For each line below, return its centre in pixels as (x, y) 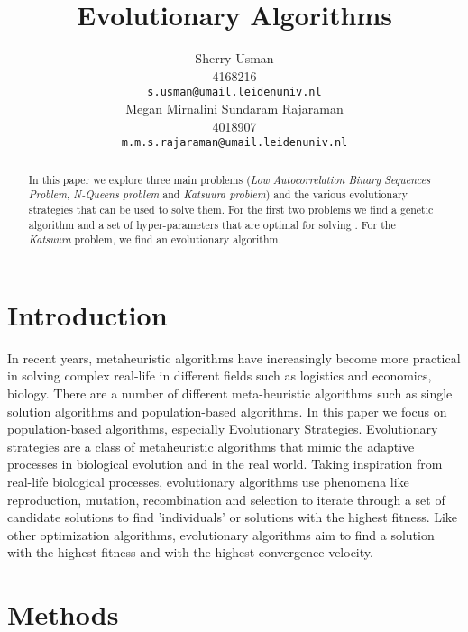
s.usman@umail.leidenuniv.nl (234, 92)
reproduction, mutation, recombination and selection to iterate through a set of (226, 499)
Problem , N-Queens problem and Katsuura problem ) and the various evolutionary (218, 194)
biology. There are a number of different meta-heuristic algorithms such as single (230, 394)
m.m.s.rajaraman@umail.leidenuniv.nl (234, 143)
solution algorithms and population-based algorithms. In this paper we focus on (227, 411)
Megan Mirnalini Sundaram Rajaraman (234, 108)
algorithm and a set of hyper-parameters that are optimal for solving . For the (212, 224)
